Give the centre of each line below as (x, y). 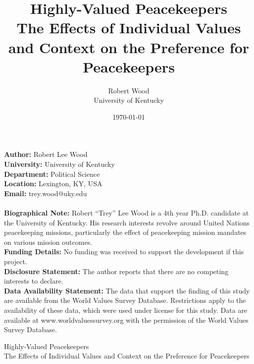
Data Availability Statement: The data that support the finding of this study (127, 290)
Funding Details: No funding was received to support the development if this (124, 252)
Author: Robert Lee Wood (46, 154)
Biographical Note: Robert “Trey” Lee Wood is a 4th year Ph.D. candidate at (127, 213)
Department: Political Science (52, 174)
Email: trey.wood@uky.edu (46, 193)
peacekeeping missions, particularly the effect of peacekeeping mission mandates (125, 232)
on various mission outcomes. (48, 242)
